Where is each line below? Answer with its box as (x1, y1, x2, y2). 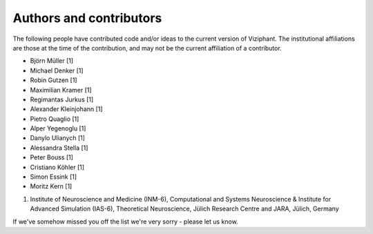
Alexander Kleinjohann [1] (30, 105, 103, 113)
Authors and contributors (12, 10, 162, 26)
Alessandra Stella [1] (30, 144, 88, 152)
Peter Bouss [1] (30, 153, 74, 162)
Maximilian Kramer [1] (30, 86, 93, 94)
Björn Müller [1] (30, 57, 74, 65)
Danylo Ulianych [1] (30, 134, 86, 142)
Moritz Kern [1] (30, 182, 73, 191)
